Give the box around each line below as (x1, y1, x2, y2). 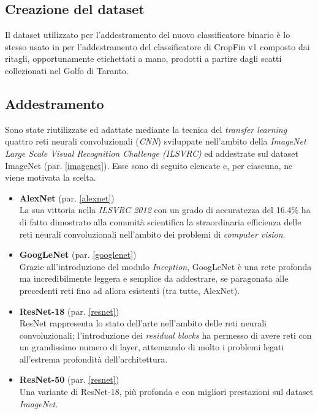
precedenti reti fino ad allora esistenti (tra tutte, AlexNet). (19, 284, 240, 296)
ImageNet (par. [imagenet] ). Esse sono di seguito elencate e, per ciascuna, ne (5, 159, 293, 171)
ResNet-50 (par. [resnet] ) (19, 373, 119, 386)
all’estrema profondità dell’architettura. (19, 352, 168, 365)
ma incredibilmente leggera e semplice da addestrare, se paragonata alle (19, 272, 289, 285)
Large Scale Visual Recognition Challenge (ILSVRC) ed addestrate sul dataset (5, 146, 298, 159)
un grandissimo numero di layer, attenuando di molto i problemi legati (19, 341, 284, 353)
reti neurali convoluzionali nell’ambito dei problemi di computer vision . (19, 227, 286, 240)
